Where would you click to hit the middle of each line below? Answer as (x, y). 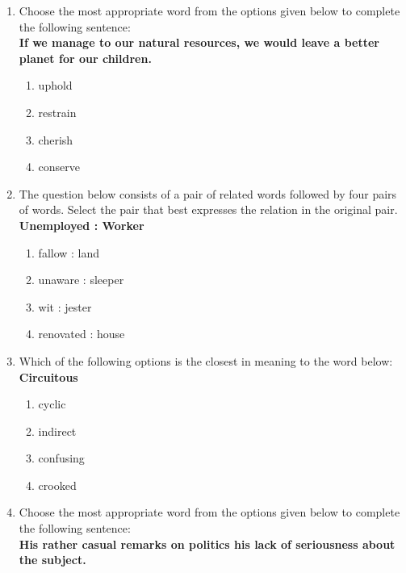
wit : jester (65, 306)
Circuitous (48, 376)
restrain (57, 112)
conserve (59, 167)
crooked (57, 485)
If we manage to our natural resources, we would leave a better (199, 42)
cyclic (52, 404)
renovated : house (82, 334)
